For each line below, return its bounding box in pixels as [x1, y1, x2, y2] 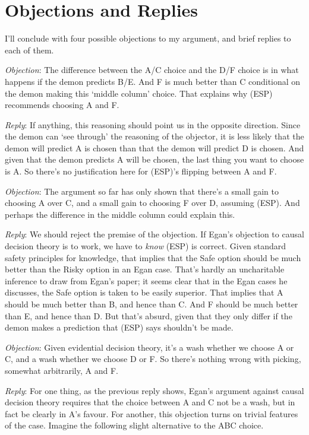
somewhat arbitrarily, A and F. [5, 364, 118, 376]
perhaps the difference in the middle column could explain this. [5, 208, 235, 220]
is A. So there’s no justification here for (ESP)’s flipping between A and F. [5, 165, 277, 177]
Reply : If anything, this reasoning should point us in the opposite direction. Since [5, 118, 301, 131]
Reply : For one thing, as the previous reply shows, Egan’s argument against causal [5, 384, 304, 396]
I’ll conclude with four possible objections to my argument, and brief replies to [5, 32, 291, 45]
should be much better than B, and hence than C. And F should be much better [5, 298, 298, 310]
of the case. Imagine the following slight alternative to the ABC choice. [5, 419, 264, 431]
